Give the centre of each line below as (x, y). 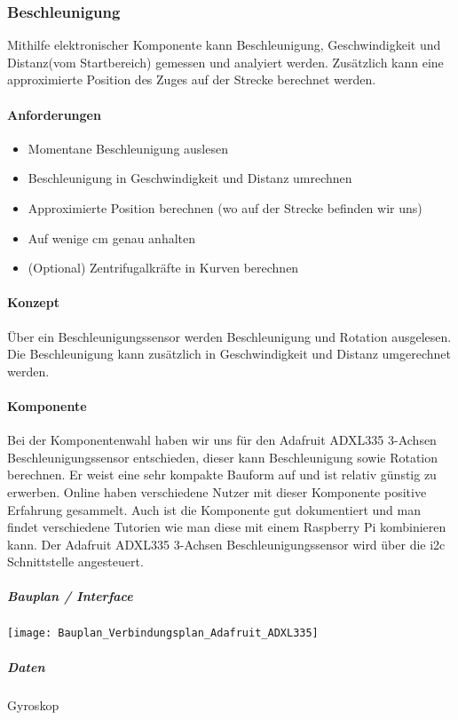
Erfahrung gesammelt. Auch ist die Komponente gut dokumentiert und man (214, 509)
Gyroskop (33, 704)
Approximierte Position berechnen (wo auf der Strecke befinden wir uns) (225, 207)
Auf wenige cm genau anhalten (112, 237)
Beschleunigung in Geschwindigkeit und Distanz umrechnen (190, 178)
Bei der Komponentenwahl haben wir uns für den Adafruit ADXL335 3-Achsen (222, 440)
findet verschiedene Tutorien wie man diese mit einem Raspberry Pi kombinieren (227, 527)
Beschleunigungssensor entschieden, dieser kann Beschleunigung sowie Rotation (223, 457)
